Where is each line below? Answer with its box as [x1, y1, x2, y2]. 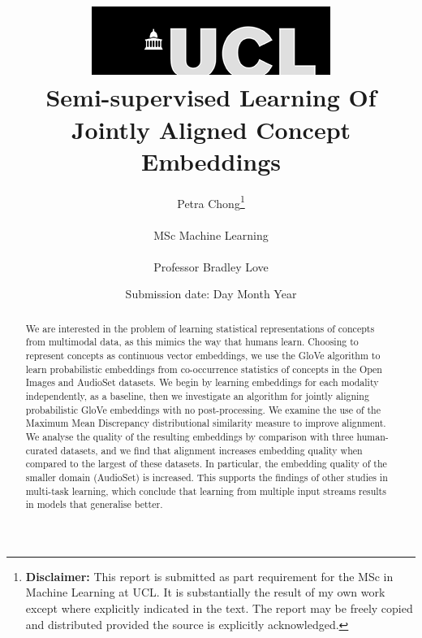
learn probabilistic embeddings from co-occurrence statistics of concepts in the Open [25, 362, 382, 375]
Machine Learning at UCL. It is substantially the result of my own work [25, 584, 385, 601]
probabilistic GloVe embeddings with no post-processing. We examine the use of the [25, 402, 381, 416]
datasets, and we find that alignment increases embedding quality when [60, 443, 363, 457]
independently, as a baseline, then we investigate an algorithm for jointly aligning [25, 388, 369, 402]
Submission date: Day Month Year [125, 285, 297, 302]
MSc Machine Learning [153, 226, 269, 243]
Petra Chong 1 [177, 192, 245, 211]
